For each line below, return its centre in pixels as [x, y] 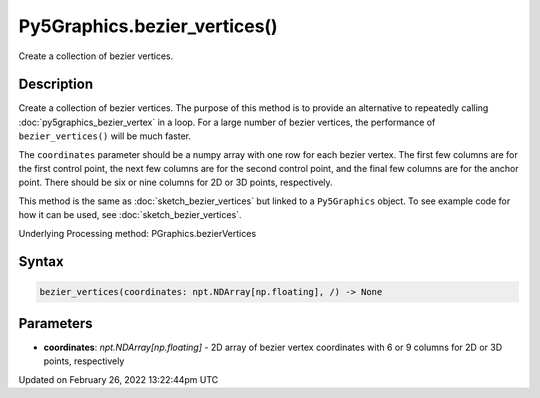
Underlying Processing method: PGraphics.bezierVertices [137, 233]
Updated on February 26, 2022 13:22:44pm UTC [118, 379]
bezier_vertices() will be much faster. [105, 136]
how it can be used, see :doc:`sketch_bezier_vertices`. [130, 215]
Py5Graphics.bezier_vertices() [148, 26]
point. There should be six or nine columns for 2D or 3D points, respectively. [176, 182]
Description [56, 84]
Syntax [41, 261]
